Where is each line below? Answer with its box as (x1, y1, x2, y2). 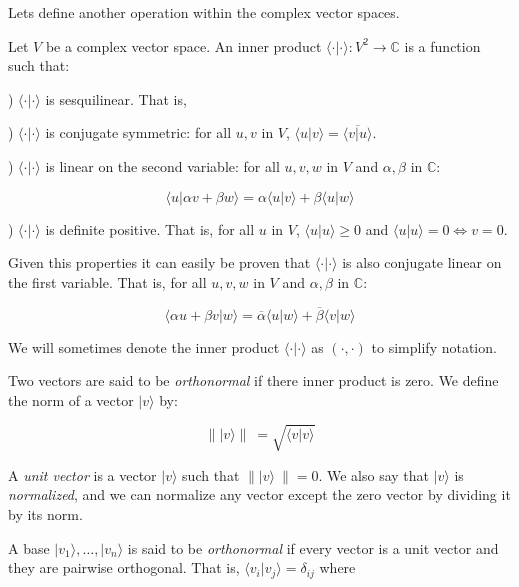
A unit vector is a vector (8, 464, 157, 485)
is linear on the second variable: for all (45, 155, 280, 176)
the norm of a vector (8, 389, 134, 410)
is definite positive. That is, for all (45, 218, 255, 239)
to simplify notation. (371, 336, 497, 357)
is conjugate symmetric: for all (45, 122, 232, 143)
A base (8, 537, 50, 558)
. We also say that (318, 464, 429, 485)
